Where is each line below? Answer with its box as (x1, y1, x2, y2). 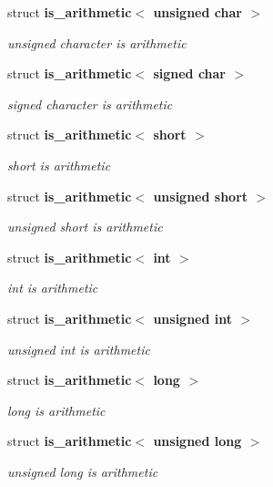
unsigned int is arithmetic (7, 339, 150, 358)
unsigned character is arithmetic (7, 33, 187, 52)
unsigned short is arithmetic (7, 217, 163, 236)
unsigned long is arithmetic (7, 461, 158, 481)
